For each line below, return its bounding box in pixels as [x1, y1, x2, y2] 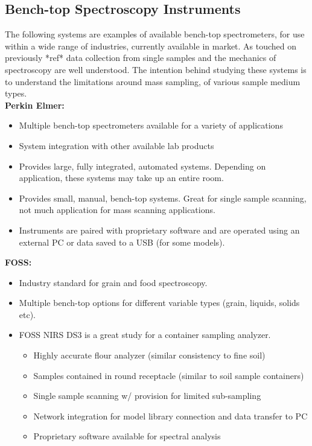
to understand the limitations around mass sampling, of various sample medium [5, 75, 301, 88]
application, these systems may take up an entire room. [19, 171, 224, 184]
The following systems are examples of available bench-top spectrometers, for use [5, 28, 305, 40]
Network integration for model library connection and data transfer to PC [33, 409, 308, 422]
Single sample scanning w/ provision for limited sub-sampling [33, 389, 261, 402]
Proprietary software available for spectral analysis [33, 430, 221, 442]
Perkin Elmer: [5, 98, 65, 111]
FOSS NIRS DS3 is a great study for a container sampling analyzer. [19, 328, 271, 341]
